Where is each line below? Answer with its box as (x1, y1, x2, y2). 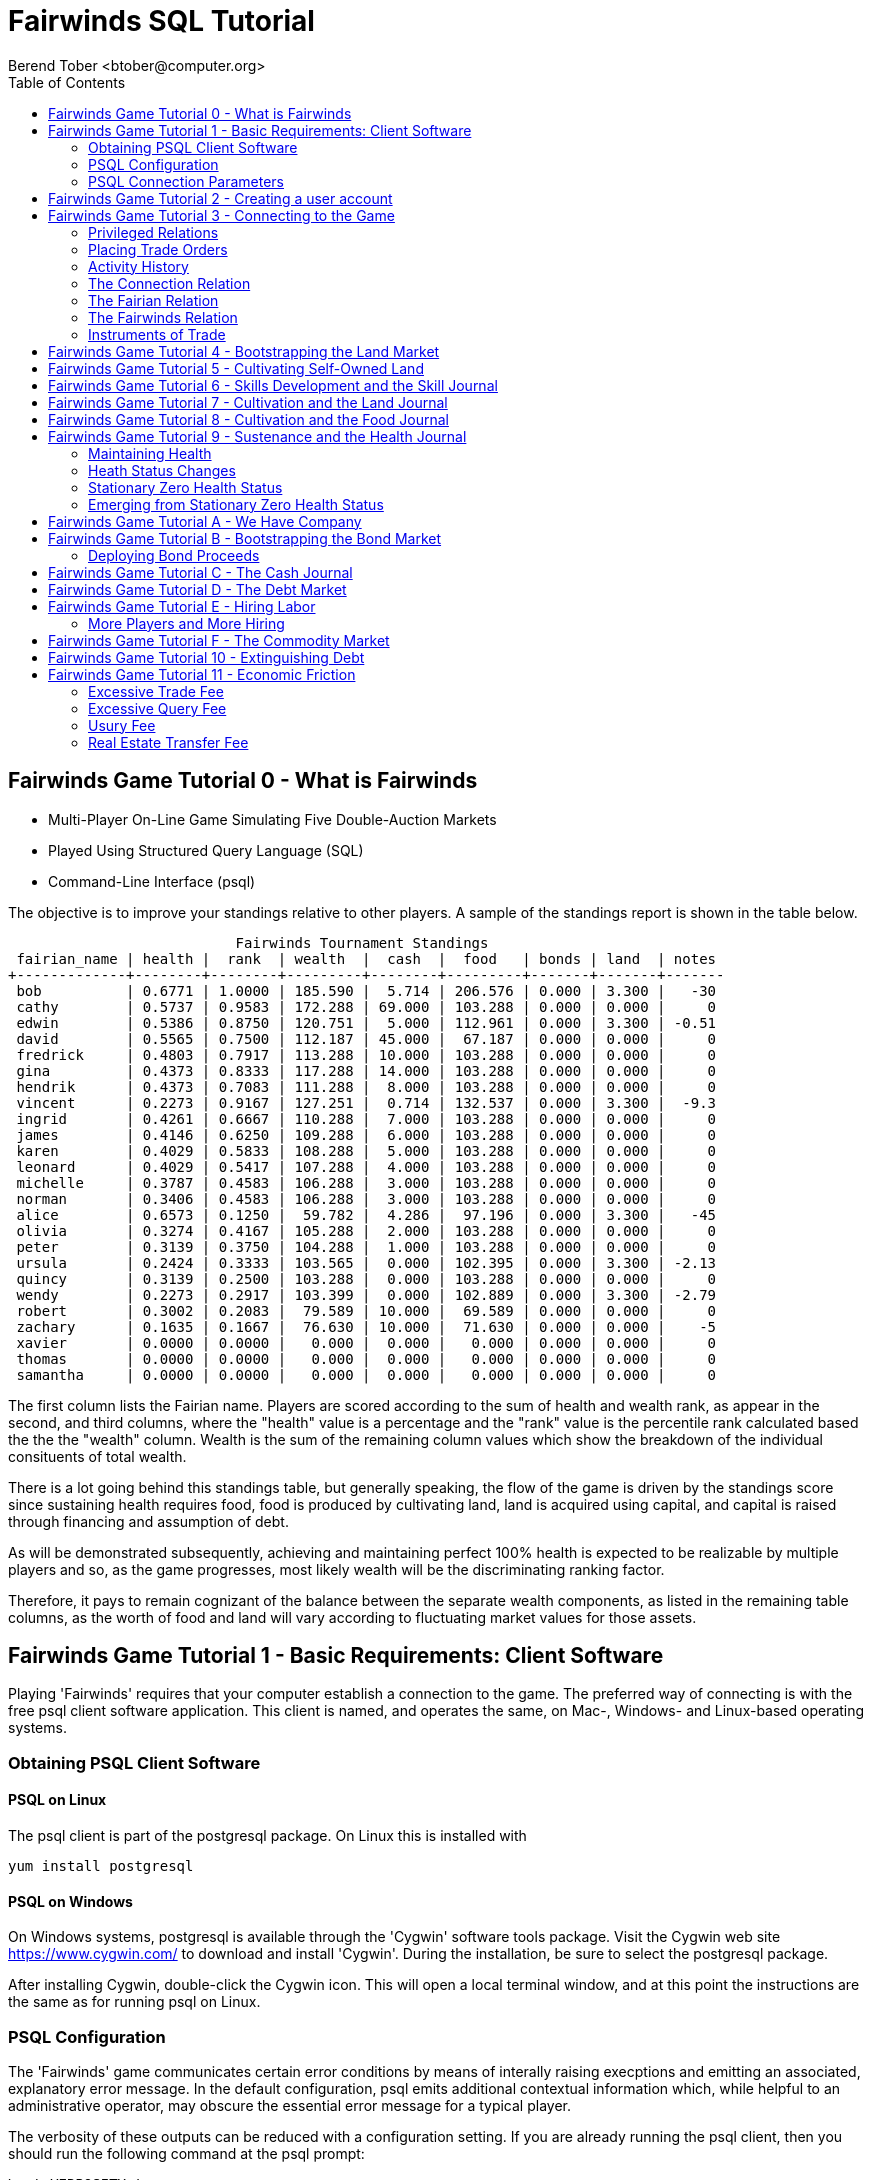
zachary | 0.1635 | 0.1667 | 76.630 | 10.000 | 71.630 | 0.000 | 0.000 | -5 (16, 1318, 717, 1335)
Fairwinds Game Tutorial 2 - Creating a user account (48, 189, 393, 207)
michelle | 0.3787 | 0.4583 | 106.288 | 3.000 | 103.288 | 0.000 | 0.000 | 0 (16, 1174, 717, 1191)
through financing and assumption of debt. (8, 1512, 289, 1530)
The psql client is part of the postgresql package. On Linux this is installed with (8, 1827, 527, 1845)
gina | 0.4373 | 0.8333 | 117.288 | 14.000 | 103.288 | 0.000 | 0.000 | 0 (16, 1062, 717, 1079)
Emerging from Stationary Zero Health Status (88, 495, 384, 513)
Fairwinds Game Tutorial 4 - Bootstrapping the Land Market (48, 342, 440, 360)
